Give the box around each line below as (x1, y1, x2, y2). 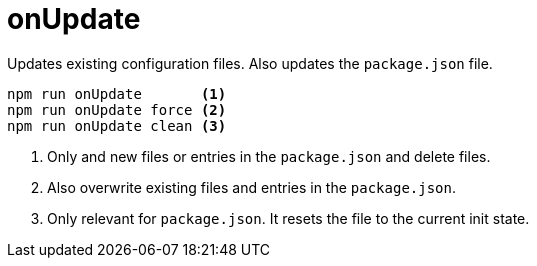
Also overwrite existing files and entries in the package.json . (47, 178, 457, 196)
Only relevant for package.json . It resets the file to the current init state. (47, 209, 530, 227)
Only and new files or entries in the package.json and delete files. (47, 147, 491, 165)
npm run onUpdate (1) (7, 85, 227, 102)
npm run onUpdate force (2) (7, 101, 227, 118)
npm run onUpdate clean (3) (7, 117, 227, 134)
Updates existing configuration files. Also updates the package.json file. (7, 54, 493, 72)
